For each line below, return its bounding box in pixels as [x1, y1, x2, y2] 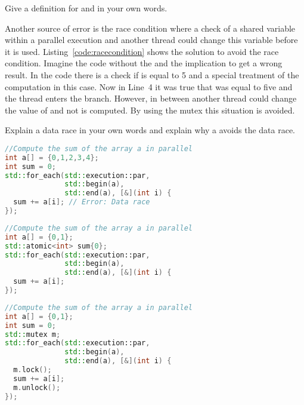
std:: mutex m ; [5, 330, 61, 339]
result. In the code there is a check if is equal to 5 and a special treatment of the [5, 68, 299, 81]
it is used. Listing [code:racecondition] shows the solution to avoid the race [5, 45, 279, 57]
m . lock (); [13, 366, 52, 375]
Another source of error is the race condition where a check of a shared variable [5, 22, 296, 34]
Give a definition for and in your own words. [5, 2, 167, 14]
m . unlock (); [13, 383, 61, 392]
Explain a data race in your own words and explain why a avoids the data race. [5, 124, 296, 136]
